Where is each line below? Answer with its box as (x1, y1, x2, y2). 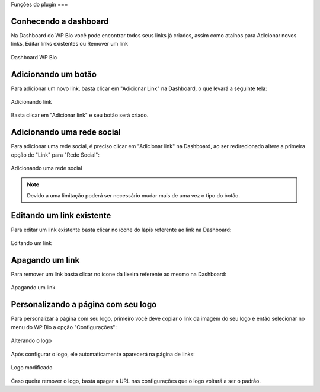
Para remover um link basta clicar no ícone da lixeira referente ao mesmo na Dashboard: (11, 270, 226, 278)
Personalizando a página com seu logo (11, 299, 157, 310)
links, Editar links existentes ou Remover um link (11, 40, 129, 47)
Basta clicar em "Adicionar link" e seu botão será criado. (11, 111, 149, 119)
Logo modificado (11, 364, 53, 371)
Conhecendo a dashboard (11, 16, 109, 26)
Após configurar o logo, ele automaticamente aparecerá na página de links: (11, 350, 195, 358)
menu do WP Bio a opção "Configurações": (11, 323, 117, 330)
